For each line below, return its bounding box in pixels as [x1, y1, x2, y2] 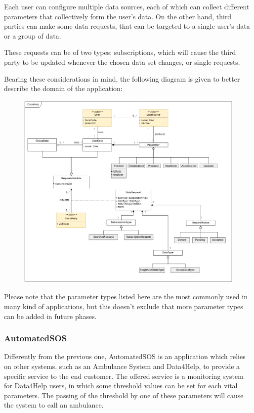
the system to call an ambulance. [4, 400, 104, 410]
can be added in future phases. [4, 311, 97, 321]
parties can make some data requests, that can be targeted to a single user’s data [4, 21, 250, 31]
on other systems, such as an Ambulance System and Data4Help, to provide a [4, 361, 240, 371]
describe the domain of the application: [4, 83, 123, 93]
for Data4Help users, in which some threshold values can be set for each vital [4, 380, 238, 391]
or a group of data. [4, 30, 61, 41]
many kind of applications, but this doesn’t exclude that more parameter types [4, 301, 243, 312]
